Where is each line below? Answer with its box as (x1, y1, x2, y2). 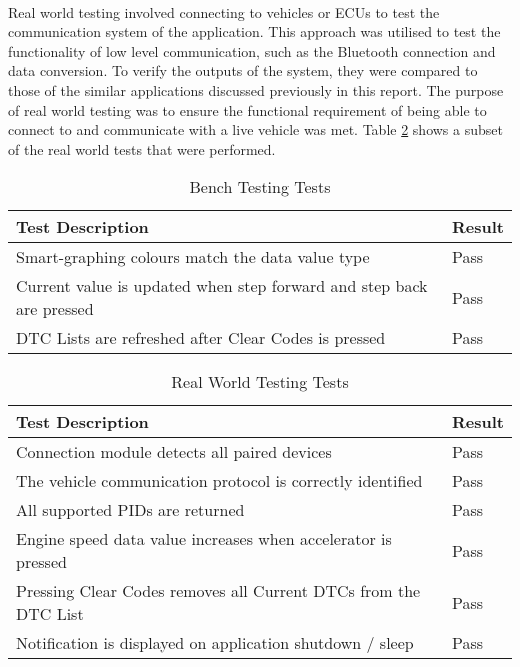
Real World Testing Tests (171, 370, 349, 394)
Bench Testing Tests (189, 175, 331, 199)
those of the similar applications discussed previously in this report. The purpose (8, 79, 504, 100)
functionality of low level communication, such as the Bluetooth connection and (8, 40, 496, 61)
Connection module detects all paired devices (16, 440, 332, 464)
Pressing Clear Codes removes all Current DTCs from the (16, 579, 421, 603)
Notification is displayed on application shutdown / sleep (16, 631, 414, 655)
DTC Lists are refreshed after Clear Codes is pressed (16, 326, 386, 350)
